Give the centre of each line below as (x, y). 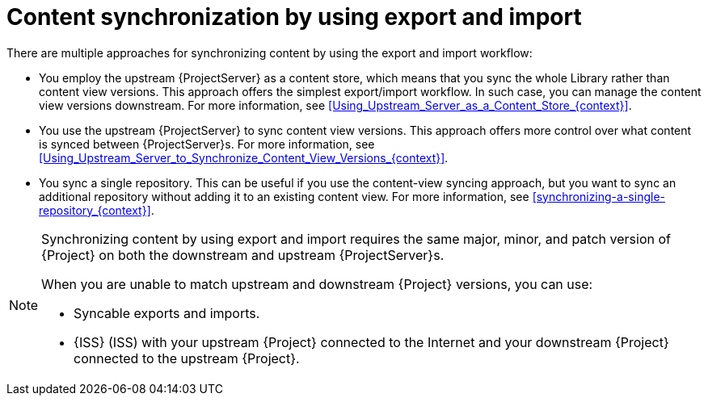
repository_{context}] (95, 210)
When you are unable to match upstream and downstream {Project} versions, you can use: (317, 284)
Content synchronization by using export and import (294, 17)
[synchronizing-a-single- (598, 196)
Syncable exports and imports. (167, 313)
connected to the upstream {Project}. (187, 358)
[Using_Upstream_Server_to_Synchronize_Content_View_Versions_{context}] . (244, 157)
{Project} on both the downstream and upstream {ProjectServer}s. (243, 255)
